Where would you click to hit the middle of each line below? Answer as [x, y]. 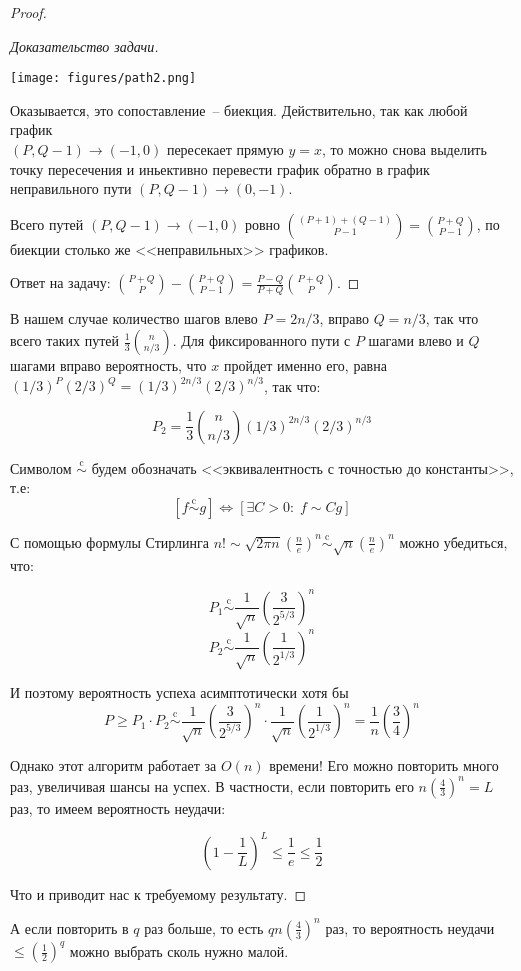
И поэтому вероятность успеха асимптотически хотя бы [179, 691]
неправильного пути [71, 188]
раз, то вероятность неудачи [410, 927]
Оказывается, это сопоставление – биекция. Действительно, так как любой [239, 109]
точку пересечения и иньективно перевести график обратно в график [220, 168]
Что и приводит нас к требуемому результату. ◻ [158, 893]
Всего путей [47, 223]
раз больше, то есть [204, 927]
